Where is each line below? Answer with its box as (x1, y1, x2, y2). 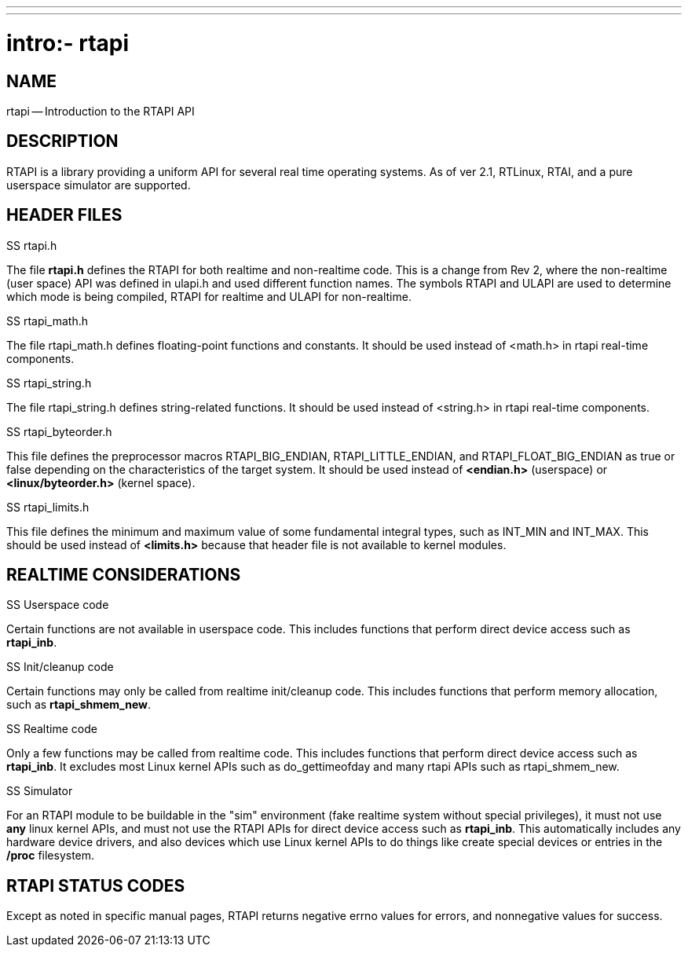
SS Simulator (6, 784, 73, 798)
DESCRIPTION (6, 131, 119, 152)
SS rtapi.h (6, 238, 57, 252)
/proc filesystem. (6, 849, 95, 863)
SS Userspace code (6, 598, 109, 612)
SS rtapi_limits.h (6, 500, 90, 514)
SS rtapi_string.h (6, 376, 92, 390)
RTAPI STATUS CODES (6, 875, 185, 896)
